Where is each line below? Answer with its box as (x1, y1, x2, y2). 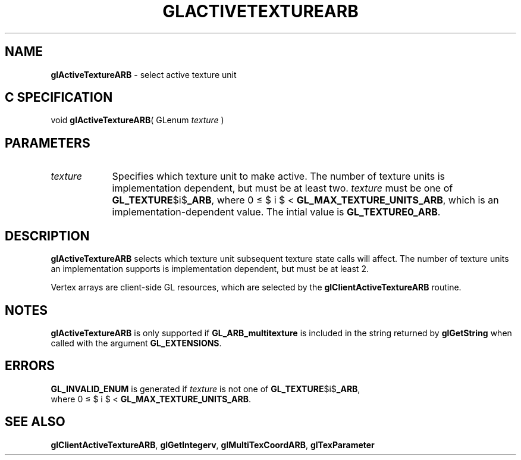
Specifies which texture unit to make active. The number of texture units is (112, 170, 445, 183)
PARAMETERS (5, 135, 90, 151)
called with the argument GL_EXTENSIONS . (51, 337, 222, 348)
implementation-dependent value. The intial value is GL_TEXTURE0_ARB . (112, 206, 441, 218)
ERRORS (5, 358, 55, 374)
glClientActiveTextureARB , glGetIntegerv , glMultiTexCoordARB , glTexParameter (51, 439, 375, 450)
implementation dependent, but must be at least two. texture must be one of (112, 182, 453, 195)
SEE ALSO (5, 414, 65, 430)
